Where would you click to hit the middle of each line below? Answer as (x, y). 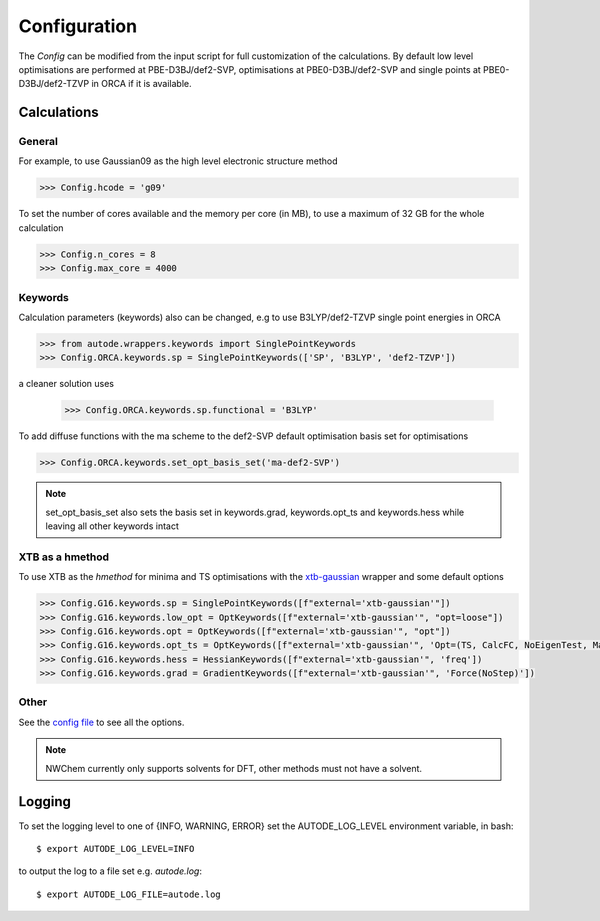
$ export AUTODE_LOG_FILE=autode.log (129, 894)
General (38, 142)
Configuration (78, 26)
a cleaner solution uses (66, 384)
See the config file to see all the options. (101, 722)
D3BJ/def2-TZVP (54, 84)
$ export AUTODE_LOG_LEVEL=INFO (115, 848)
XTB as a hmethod (64, 557)
